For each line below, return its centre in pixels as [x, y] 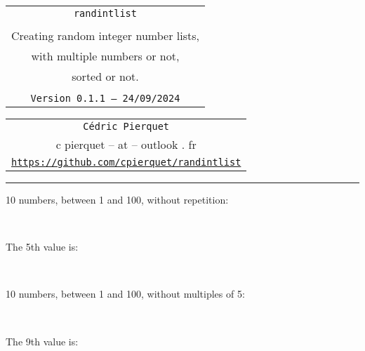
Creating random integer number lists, [105, 35]
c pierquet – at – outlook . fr [126, 144]
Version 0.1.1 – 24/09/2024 [105, 98]
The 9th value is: [42, 341]
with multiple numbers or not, [105, 56]
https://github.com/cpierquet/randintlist [126, 162]
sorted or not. [105, 76]
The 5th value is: [42, 247]
